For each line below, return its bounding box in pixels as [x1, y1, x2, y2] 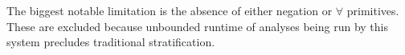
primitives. [346, 2, 399, 18]
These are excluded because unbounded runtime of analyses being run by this [6, 18, 388, 34]
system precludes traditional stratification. [6, 33, 215, 50]
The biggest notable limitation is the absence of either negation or [6, 2, 333, 18]
